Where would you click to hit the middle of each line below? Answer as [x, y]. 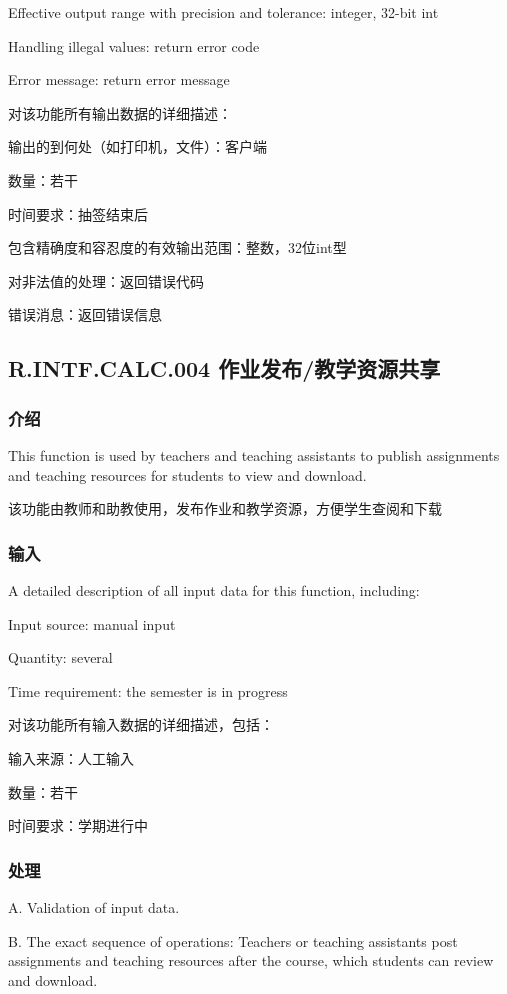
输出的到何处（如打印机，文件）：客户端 [137, 146]
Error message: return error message [119, 79]
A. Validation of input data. [94, 906]
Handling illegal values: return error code [134, 45]
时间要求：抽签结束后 [78, 213]
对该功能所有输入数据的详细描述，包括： [141, 724]
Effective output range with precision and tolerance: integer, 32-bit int [223, 12]
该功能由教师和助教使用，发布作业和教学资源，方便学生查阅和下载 [225, 508]
